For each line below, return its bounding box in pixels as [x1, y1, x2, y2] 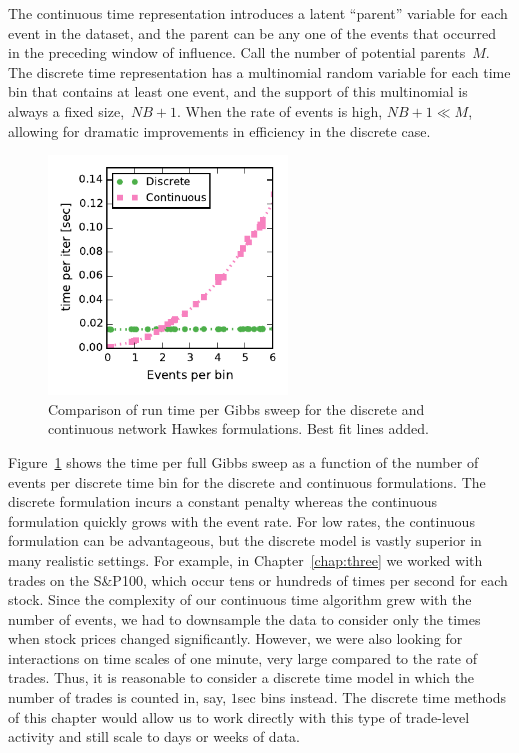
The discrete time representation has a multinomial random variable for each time [8, 61, 511, 82]
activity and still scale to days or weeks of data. [8, 726, 300, 747]
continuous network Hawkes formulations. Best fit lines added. [48, 418, 429, 439]
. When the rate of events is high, [177, 100, 383, 121]
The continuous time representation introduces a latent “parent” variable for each [8, 3, 508, 23]
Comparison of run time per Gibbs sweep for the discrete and [48, 398, 425, 419]
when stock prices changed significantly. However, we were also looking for [8, 628, 463, 649]
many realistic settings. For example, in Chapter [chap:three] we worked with [8, 549, 483, 570]
